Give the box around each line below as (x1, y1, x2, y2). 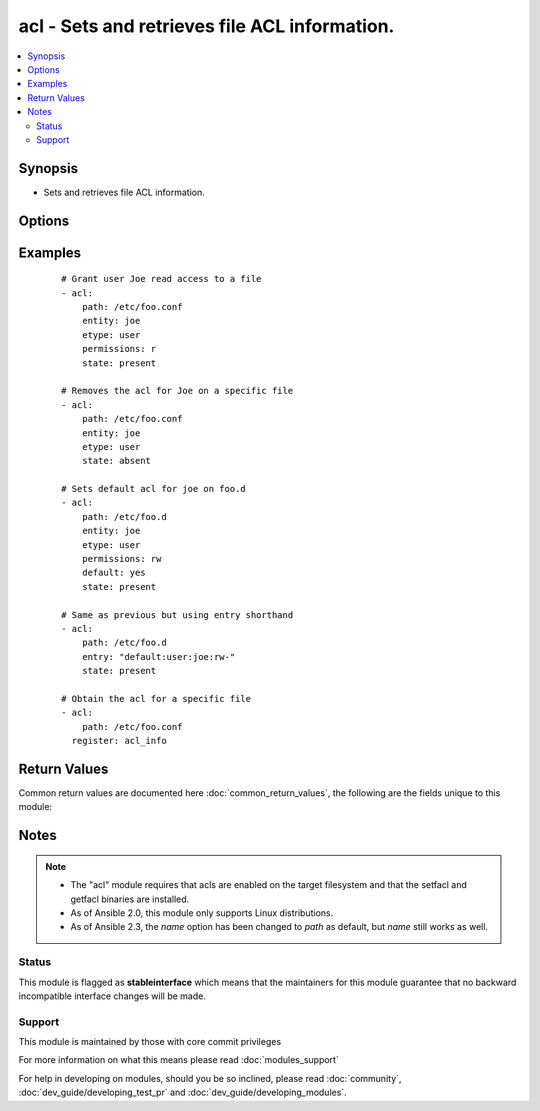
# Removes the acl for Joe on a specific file (61, 385, 294, 397)
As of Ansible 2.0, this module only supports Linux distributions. (70, 906, 334, 919)
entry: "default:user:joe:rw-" (81, 651, 236, 662)
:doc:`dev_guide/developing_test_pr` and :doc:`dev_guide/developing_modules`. (18, 1086, 347, 1099)
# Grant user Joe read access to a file (61, 273, 262, 285)
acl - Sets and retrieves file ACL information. (18, 15, 395, 37)
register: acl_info (71, 735, 167, 747)
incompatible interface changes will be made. (18, 990, 207, 1002)
